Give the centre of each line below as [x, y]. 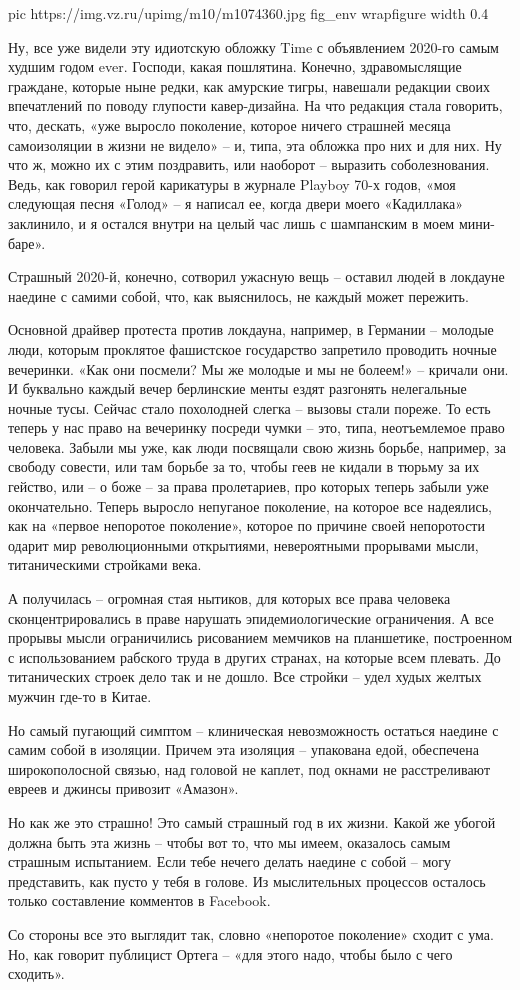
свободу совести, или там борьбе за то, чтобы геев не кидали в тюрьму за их [244, 466]
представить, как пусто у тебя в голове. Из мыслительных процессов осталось [247, 880]
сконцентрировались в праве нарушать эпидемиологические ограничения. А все [251, 617]
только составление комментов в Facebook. [139, 900]
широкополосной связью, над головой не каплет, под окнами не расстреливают [249, 768]
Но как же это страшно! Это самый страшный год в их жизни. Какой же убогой [252, 821]
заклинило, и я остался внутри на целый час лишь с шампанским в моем [231, 222]
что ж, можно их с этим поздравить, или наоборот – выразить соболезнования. [249, 164]
